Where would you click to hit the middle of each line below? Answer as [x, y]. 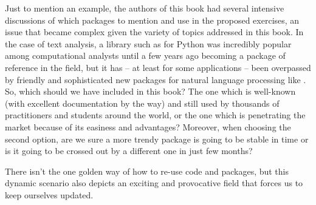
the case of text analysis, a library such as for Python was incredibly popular [148, 43]
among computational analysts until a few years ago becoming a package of [145, 55]
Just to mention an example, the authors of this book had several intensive [145, 8]
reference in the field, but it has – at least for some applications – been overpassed [158, 67]
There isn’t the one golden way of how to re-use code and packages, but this [147, 171]
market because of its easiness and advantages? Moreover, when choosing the [148, 126]
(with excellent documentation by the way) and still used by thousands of [142, 103]
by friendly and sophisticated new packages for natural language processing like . [156, 79]
